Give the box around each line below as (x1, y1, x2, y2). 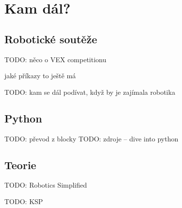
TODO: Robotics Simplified (4, 180, 87, 190)
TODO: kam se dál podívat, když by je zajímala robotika (4, 87, 175, 97)
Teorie (4, 157, 36, 172)
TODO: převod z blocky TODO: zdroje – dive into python (4, 133, 179, 143)
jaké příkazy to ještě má (4, 70, 76, 81)
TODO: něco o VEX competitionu (4, 54, 106, 64)
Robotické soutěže (4, 31, 97, 46)
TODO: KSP (4, 196, 43, 206)
